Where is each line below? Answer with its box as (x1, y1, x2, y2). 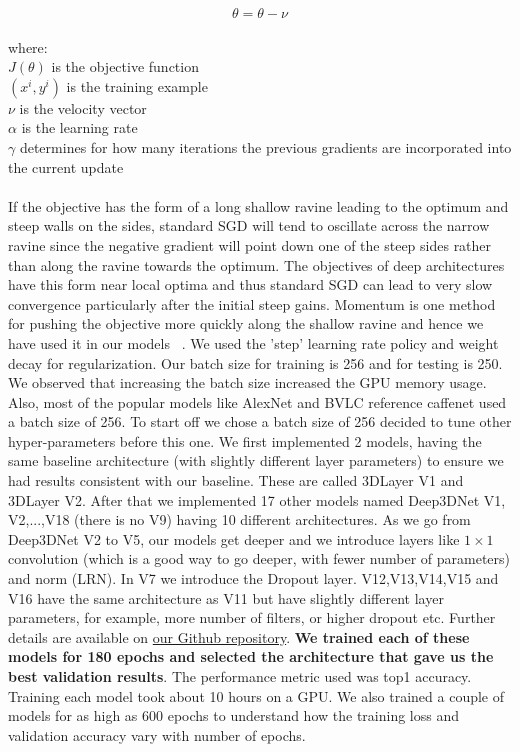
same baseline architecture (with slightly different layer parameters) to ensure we (8, 450, 504, 471)
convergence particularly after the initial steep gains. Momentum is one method (8, 293, 496, 314)
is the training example (66, 75, 208, 96)
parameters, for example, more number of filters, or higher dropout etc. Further (8, 607, 496, 628)
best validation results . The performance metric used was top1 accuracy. (8, 666, 472, 686)
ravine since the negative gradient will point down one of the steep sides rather (8, 234, 492, 255)
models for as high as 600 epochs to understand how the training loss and (8, 705, 459, 726)
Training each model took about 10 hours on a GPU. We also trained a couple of (8, 685, 505, 706)
